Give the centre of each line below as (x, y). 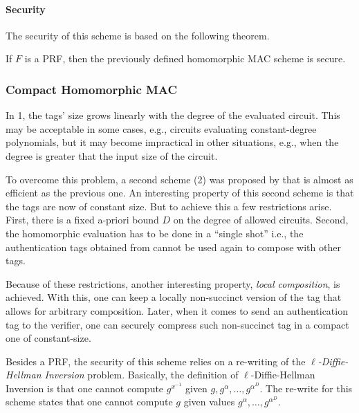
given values (209, 402)
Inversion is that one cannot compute (85, 388)
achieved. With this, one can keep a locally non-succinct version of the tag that (174, 297)
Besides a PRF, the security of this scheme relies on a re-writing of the (156, 361)
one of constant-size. (48, 338)
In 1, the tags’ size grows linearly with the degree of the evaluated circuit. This (173, 115)
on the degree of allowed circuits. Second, (261, 220)
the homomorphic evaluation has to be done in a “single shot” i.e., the (155, 233)
